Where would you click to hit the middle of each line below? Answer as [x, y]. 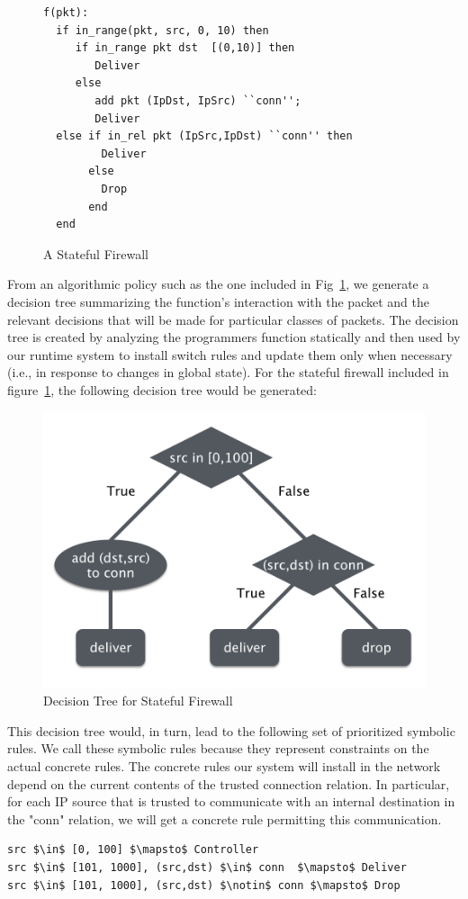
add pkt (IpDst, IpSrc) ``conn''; [198, 100]
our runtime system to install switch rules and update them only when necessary [230, 354]
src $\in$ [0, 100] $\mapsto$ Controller [133, 850]
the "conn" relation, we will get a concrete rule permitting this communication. [225, 818]
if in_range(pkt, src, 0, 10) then [162, 30]
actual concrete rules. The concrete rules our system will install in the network [224, 766]
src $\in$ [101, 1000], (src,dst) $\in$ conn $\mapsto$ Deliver [207, 867]
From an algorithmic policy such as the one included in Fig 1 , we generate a [218, 284]
